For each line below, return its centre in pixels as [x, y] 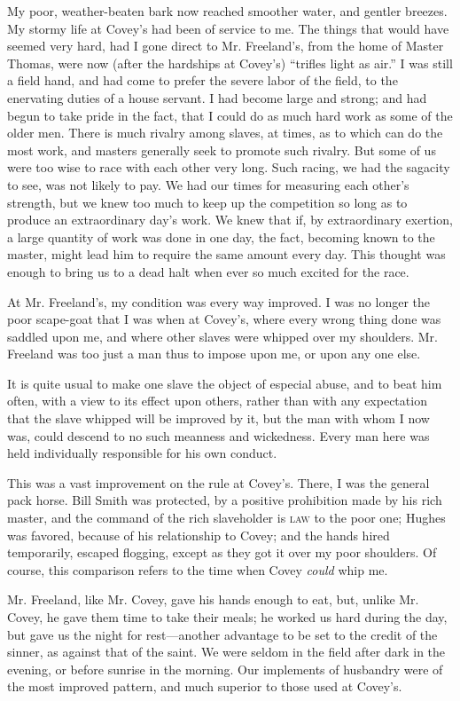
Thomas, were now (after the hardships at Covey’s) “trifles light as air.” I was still [230, 63]
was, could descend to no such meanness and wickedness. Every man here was [218, 435]
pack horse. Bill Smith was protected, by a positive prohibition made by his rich [225, 500]
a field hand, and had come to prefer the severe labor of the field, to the [203, 80]
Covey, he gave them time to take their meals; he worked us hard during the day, [227, 617]
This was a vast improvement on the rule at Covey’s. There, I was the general [218, 482]
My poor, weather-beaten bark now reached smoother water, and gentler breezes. [227, 11]
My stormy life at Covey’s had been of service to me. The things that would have [228, 28]
